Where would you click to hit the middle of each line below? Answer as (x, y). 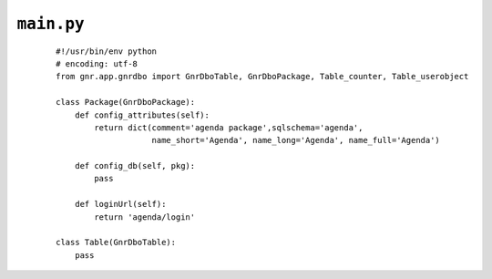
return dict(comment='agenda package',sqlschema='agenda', (229, 127)
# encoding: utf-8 (97, 63)
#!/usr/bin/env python (107, 51)
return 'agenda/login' (145, 217)
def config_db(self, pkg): (135, 166)
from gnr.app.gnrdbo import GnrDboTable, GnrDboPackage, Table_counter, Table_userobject (262, 77)
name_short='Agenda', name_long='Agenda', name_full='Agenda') (296, 140)
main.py (51, 24)
